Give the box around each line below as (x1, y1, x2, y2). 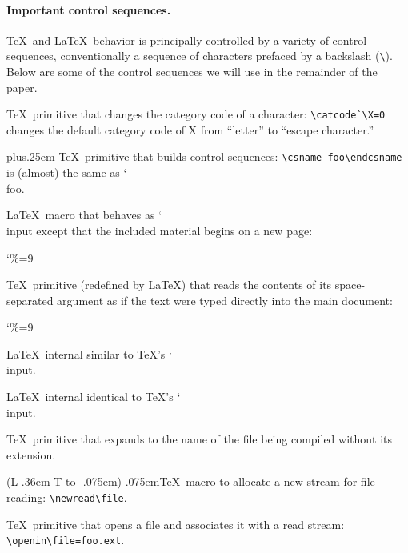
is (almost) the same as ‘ (6, 164, 127, 181)
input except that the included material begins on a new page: (6, 222, 313, 238)
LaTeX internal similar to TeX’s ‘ (6, 345, 172, 362)
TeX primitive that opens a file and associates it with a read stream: (6, 515, 345, 532)
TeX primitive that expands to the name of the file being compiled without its (6, 431, 393, 447)
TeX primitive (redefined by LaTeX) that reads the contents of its (6, 276, 332, 293)
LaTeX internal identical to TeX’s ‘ (6, 388, 181, 405)
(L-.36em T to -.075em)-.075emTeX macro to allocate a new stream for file (6, 473, 375, 490)
